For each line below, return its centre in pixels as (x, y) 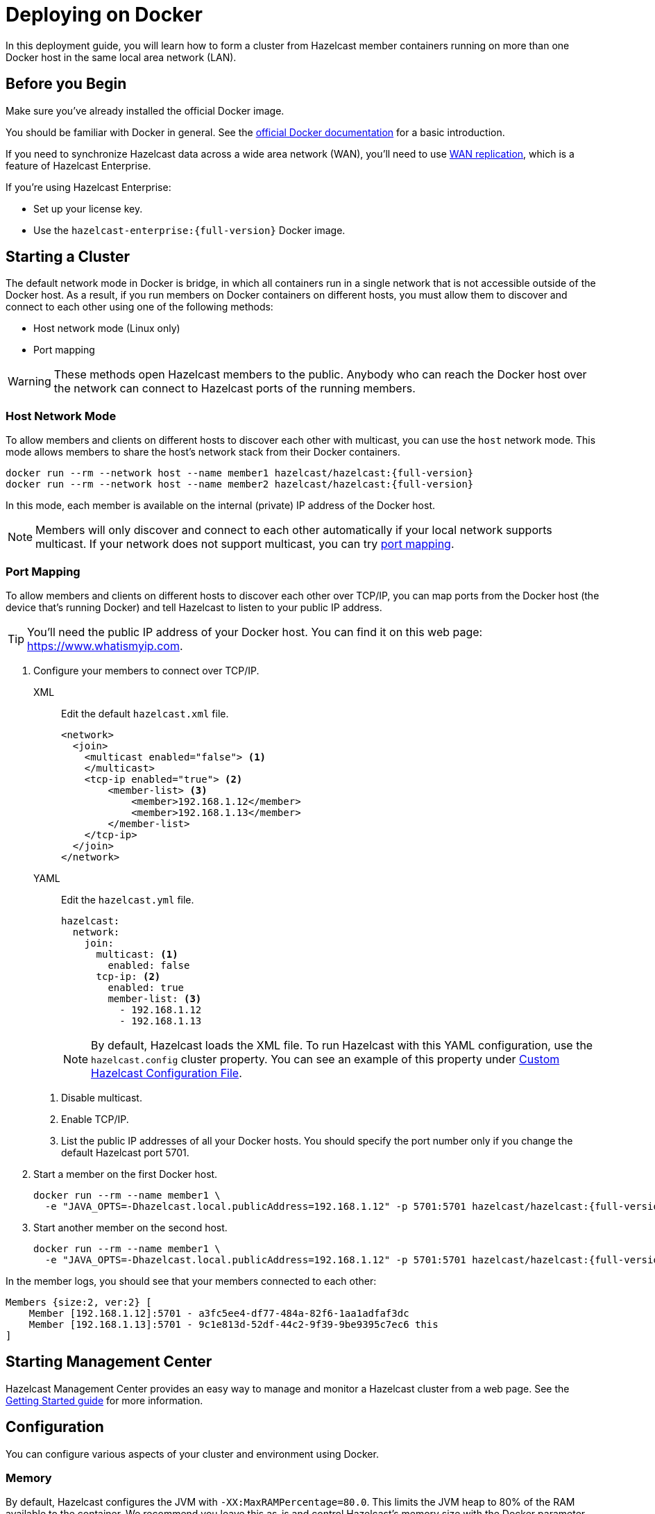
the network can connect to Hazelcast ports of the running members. (235, 389)
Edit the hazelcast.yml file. (128, 899)
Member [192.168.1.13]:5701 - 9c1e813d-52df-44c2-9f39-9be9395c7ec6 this (233, 1324)
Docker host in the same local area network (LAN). (121, 57)
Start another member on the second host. (130, 1227)
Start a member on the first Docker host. (126, 1174)
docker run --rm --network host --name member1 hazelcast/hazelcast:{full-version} (240, 473)
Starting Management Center (109, 1362)
